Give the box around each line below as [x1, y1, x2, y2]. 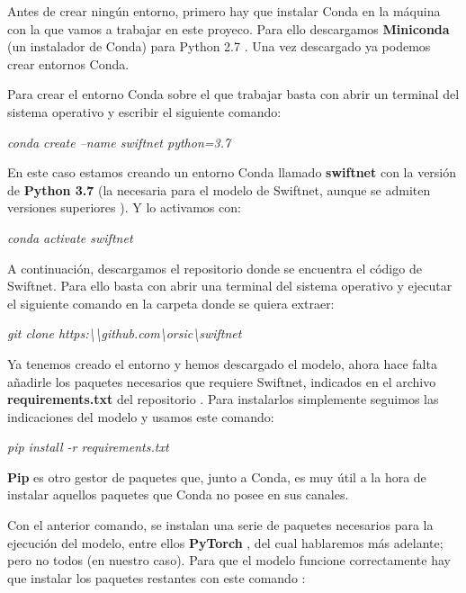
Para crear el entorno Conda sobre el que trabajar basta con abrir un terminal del [7, 85, 460, 103]
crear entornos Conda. [7, 54, 130, 73]
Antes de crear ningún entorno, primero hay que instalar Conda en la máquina [7, 2, 441, 20]
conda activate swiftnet [7, 228, 133, 247]
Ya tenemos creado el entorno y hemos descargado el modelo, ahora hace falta [7, 354, 437, 373]
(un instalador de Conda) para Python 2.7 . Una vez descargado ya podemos [7, 37, 431, 56]
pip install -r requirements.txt [7, 437, 169, 456]
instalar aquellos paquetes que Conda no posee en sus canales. [7, 485, 349, 504]
